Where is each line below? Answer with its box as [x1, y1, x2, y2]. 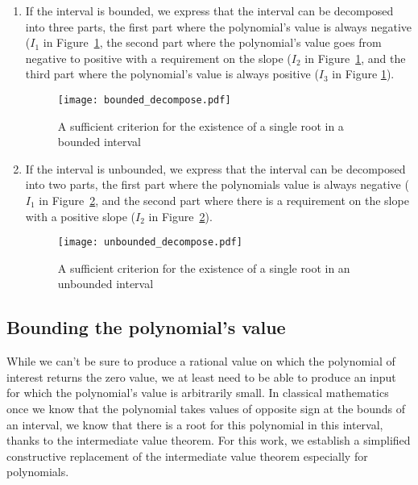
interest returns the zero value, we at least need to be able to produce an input [6, 368, 396, 385]
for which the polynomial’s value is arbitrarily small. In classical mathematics [6, 384, 389, 401]
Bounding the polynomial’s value [6, 315, 286, 340]
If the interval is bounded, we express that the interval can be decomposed [25, 2, 394, 19]
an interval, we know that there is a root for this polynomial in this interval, [6, 416, 383, 433]
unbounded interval [57, 275, 154, 292]
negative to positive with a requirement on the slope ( [25, 49, 292, 66]
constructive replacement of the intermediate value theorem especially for [6, 447, 368, 464]
